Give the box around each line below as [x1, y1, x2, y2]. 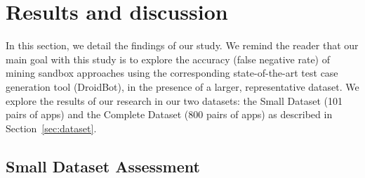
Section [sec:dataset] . [6, 120, 97, 135]
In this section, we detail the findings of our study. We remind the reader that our [6, 38, 359, 53]
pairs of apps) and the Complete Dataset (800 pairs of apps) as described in [6, 107, 333, 122]
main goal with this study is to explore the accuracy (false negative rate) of [6, 51, 331, 66]
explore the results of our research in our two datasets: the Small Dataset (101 [6, 93, 343, 108]
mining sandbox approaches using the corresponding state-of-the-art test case [6, 65, 338, 80]
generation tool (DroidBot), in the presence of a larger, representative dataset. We [6, 79, 359, 94]
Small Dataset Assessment [6, 155, 200, 177]
